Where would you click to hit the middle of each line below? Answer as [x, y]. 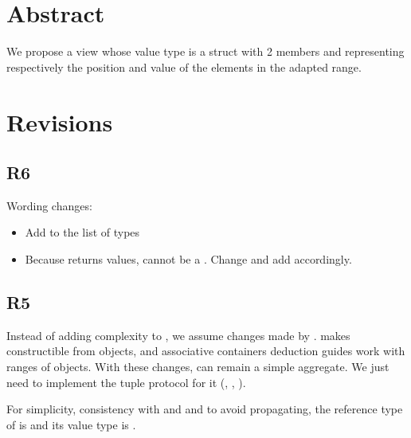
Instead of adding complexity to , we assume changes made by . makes [178, 335]
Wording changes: [49, 205]
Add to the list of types [82, 232]
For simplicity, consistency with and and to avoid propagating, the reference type [205, 409]
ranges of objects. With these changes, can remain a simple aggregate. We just [198, 367]
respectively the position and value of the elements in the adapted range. [184, 66]
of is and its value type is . [71, 424]
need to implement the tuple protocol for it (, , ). [126, 382]
